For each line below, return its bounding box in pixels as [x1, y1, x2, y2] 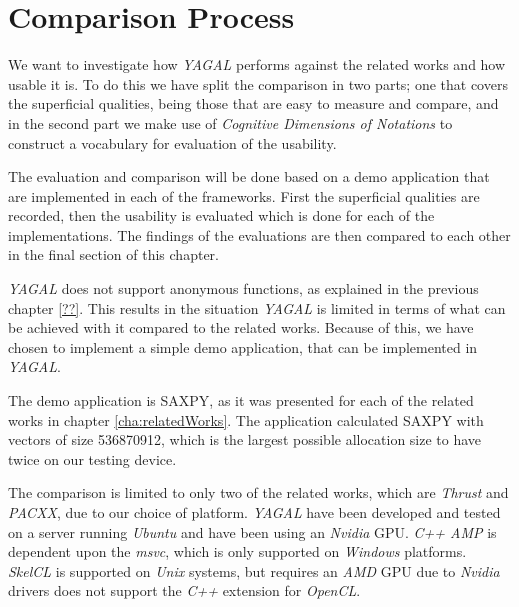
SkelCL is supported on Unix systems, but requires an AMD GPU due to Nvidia [8, 560, 500, 581]
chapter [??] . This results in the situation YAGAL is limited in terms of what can [8, 297, 506, 318]
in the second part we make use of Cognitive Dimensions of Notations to [8, 112, 453, 133]
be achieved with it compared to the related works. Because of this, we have [8, 317, 474, 338]
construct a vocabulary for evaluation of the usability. [8, 132, 337, 153]
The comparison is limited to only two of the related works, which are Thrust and [8, 482, 509, 503]
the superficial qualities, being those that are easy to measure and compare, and [8, 93, 499, 114]
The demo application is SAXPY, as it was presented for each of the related [8, 390, 474, 411]
